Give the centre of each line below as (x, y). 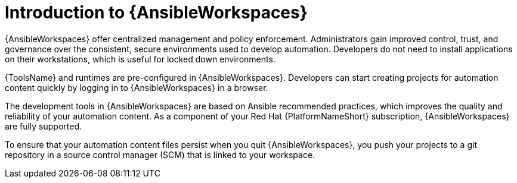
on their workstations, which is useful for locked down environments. (140, 59)
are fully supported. (44, 126)
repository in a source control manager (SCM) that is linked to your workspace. (160, 154)
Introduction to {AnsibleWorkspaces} (156, 12)
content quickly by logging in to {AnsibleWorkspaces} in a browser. (137, 87)
